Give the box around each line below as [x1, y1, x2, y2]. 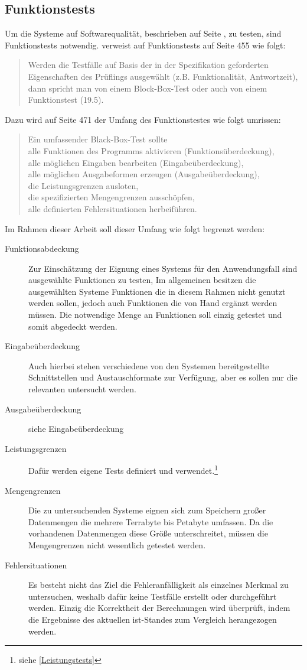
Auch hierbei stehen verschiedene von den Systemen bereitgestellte [28, 359, 269, 372]
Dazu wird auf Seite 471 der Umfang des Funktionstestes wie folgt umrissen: [5, 113, 281, 125]
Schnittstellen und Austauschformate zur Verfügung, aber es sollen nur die [28, 371, 298, 383]
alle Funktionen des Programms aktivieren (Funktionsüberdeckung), [28, 144, 275, 157]
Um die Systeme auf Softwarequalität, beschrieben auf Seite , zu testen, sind [5, 27, 282, 40]
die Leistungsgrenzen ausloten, [28, 179, 139, 191]
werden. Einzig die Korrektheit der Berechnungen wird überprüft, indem [28, 601, 290, 614]
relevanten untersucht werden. [28, 383, 136, 395]
